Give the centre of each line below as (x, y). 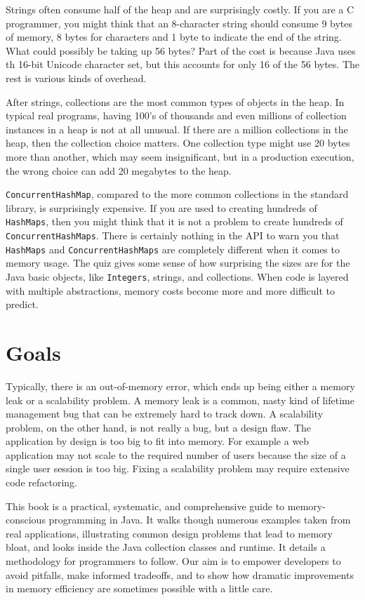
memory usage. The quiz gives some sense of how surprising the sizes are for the (178, 263)
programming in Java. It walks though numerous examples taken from (200, 520)
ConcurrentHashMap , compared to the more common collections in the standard (177, 194)
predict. (22, 304)
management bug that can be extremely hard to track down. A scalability (165, 414)
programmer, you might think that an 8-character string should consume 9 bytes (179, 23)
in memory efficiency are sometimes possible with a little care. (139, 588)
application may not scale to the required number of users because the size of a (176, 454)
